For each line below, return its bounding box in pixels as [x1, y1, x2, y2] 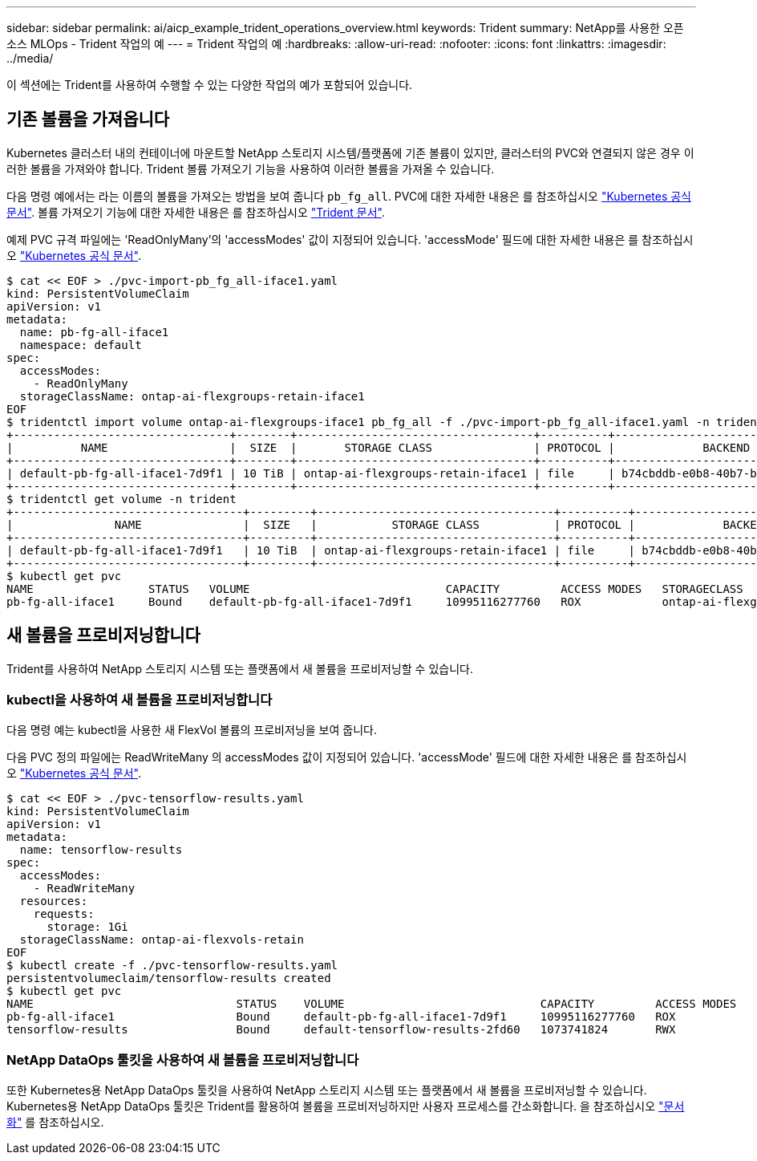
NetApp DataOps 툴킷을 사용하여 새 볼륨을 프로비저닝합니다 [6, 1051, 359, 1068]
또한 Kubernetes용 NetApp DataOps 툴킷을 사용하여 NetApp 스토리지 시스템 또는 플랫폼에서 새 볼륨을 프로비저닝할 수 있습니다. [6, 1083, 647, 1098]
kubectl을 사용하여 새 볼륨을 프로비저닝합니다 [6, 692, 273, 708]
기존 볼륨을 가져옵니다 [6, 109, 170, 130]
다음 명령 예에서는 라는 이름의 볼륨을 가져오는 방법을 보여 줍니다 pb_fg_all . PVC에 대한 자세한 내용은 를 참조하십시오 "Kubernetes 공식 [6, 189, 691, 203]
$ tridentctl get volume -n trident [6, 492, 237, 505]
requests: [33, 907, 95, 921]
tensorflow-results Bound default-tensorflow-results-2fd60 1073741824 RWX [6, 1023, 676, 1037]
